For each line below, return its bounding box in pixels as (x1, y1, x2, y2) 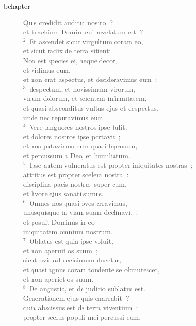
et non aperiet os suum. (23, 274, 94, 284)
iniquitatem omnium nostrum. (23, 226, 113, 236)
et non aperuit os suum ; (23, 245, 98, 255)
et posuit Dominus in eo (23, 217, 95, 227)
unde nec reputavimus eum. (23, 112, 105, 122)
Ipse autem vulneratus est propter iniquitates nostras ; (29, 160, 193, 170)
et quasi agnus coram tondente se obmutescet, (23, 264, 160, 275)
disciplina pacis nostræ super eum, (23, 179, 127, 189)
